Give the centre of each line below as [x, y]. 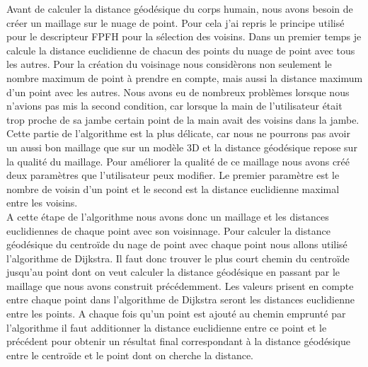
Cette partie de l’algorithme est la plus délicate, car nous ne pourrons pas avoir [178, 133]
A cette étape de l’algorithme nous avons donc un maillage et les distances [168, 216]
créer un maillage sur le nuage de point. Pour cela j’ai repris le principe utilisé [176, 22]
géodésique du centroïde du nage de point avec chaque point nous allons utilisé [177, 244]
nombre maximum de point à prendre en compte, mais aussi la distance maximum [185, 77]
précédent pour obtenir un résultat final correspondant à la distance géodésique [178, 341]
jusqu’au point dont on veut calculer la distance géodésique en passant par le [173, 272]
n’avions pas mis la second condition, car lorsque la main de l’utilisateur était [174, 106]
